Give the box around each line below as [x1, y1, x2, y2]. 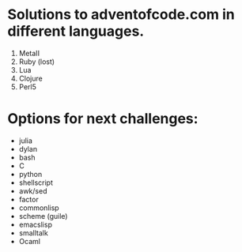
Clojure [18, 73, 43, 83]
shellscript [18, 178, 53, 187]
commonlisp [18, 203, 60, 213]
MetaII [18, 48, 40, 58]
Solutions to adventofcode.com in [7, 6, 235, 24]
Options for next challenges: [7, 110, 199, 128]
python [18, 169, 43, 179]
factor [18, 194, 39, 204]
